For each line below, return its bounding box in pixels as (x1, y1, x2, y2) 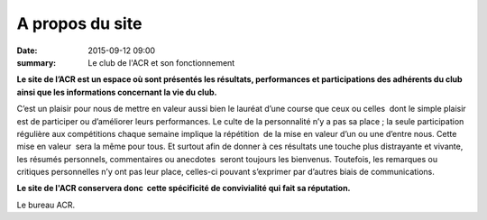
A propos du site (16, 14, 142, 33)
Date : (16, 45, 38, 56)
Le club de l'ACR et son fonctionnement (87, 57, 235, 68)
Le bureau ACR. (16, 199, 76, 210)
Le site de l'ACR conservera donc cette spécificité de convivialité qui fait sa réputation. (16, 183, 351, 194)
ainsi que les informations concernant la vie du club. (16, 87, 217, 97)
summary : (16, 57, 57, 68)
